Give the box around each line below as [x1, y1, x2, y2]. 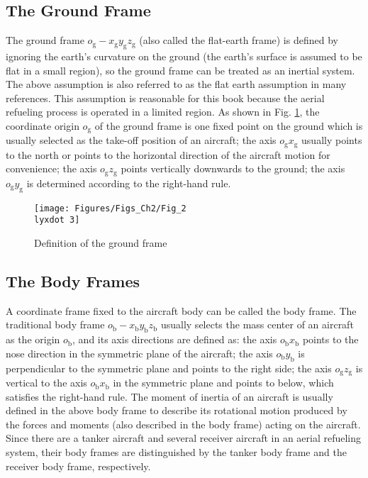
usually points [301, 133, 362, 148]
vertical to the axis [6, 375, 87, 390]
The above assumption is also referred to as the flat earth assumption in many [6, 77, 347, 91]
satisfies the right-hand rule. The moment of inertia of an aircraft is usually [6, 389, 333, 404]
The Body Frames [6, 270, 140, 292]
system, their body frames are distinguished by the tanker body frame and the [6, 445, 347, 460]
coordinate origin [6, 118, 79, 133]
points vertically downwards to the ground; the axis [121, 161, 345, 176]
